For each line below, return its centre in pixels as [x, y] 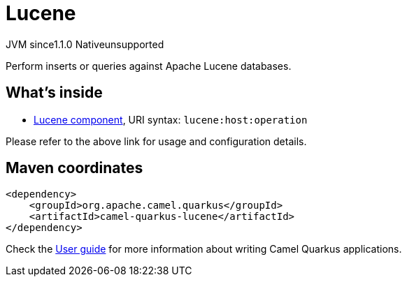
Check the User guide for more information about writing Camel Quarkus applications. [204, 249]
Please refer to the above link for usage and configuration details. [156, 141]
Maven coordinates [74, 168]
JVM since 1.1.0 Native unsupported [85, 44]
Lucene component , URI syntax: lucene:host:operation [171, 119]
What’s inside [54, 93]
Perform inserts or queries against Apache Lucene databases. [149, 66]
